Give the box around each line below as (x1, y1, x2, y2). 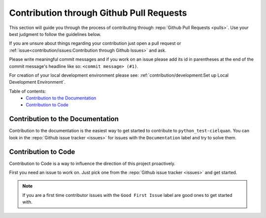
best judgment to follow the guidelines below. (9, 31, 101, 37)
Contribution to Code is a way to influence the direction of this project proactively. (9, 160, 176, 166)
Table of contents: (9, 88, 46, 94)
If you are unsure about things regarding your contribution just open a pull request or (9, 40, 181, 46)
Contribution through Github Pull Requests (9, 7, 187, 18)
